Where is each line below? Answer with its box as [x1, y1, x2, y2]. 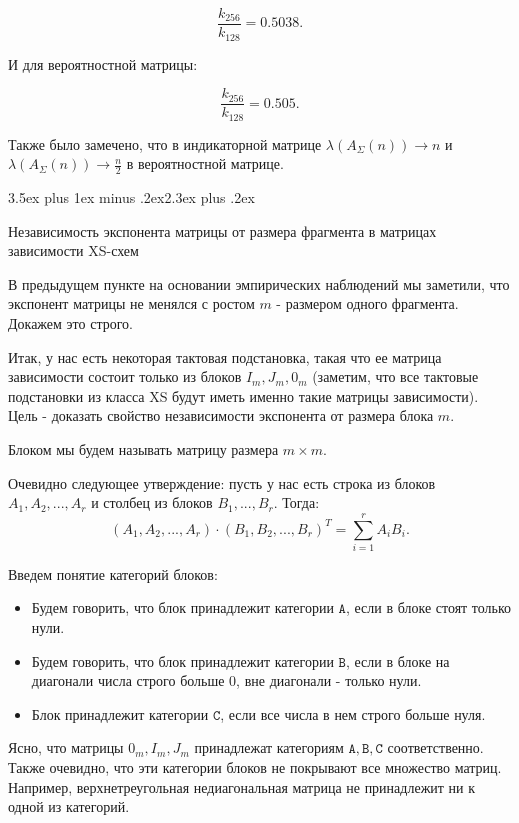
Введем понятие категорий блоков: [8, 563, 218, 584]
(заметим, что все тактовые [312, 366, 479, 387]
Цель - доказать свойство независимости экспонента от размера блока [8, 405, 434, 426]
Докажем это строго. [8, 313, 133, 334]
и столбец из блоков [91, 492, 213, 513]
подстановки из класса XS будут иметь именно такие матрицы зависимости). [8, 385, 479, 406]
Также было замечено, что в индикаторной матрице [8, 133, 322, 154]
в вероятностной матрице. [126, 153, 284, 174]
